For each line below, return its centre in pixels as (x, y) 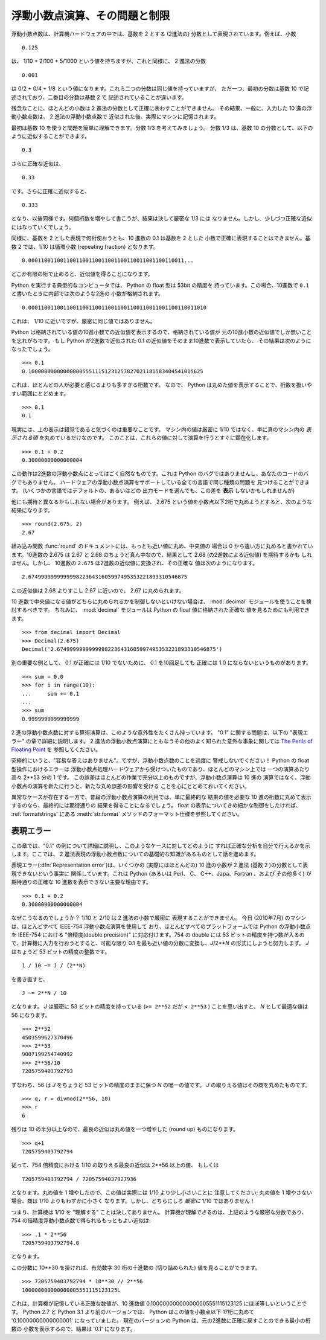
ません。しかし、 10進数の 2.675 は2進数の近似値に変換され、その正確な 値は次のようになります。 (135, 563)
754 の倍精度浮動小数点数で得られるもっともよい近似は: (81, 1220)
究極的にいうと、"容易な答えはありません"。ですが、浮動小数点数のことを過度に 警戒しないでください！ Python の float (160, 760)
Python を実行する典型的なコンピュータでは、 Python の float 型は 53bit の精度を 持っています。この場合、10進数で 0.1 (160, 285)
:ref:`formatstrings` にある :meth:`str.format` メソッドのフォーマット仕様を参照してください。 (127, 814)
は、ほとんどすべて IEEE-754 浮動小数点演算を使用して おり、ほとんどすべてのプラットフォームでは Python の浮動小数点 (161, 926)
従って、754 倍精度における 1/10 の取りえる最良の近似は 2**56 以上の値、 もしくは (115, 1165)
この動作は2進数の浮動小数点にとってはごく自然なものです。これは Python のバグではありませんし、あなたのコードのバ (160, 473)
